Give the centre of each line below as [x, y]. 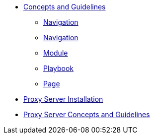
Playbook [58, 68]
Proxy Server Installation [63, 99]
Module [56, 53]
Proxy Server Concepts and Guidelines [87, 114]
